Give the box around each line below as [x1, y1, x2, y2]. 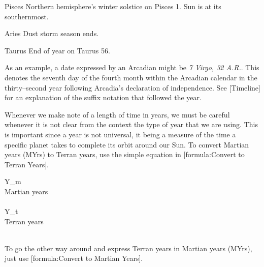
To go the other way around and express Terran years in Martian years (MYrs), [5, 243, 252, 253]
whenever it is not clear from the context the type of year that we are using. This [5, 119, 258, 130]
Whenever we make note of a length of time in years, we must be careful [5, 109, 230, 120]
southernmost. [5, 11, 49, 21]
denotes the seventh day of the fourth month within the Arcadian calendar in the [5, 72, 257, 82]
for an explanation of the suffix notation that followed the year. [5, 92, 202, 103]
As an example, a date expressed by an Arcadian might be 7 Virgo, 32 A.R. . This [5, 62, 259, 73]
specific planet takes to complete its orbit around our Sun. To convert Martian [5, 139, 249, 150]
